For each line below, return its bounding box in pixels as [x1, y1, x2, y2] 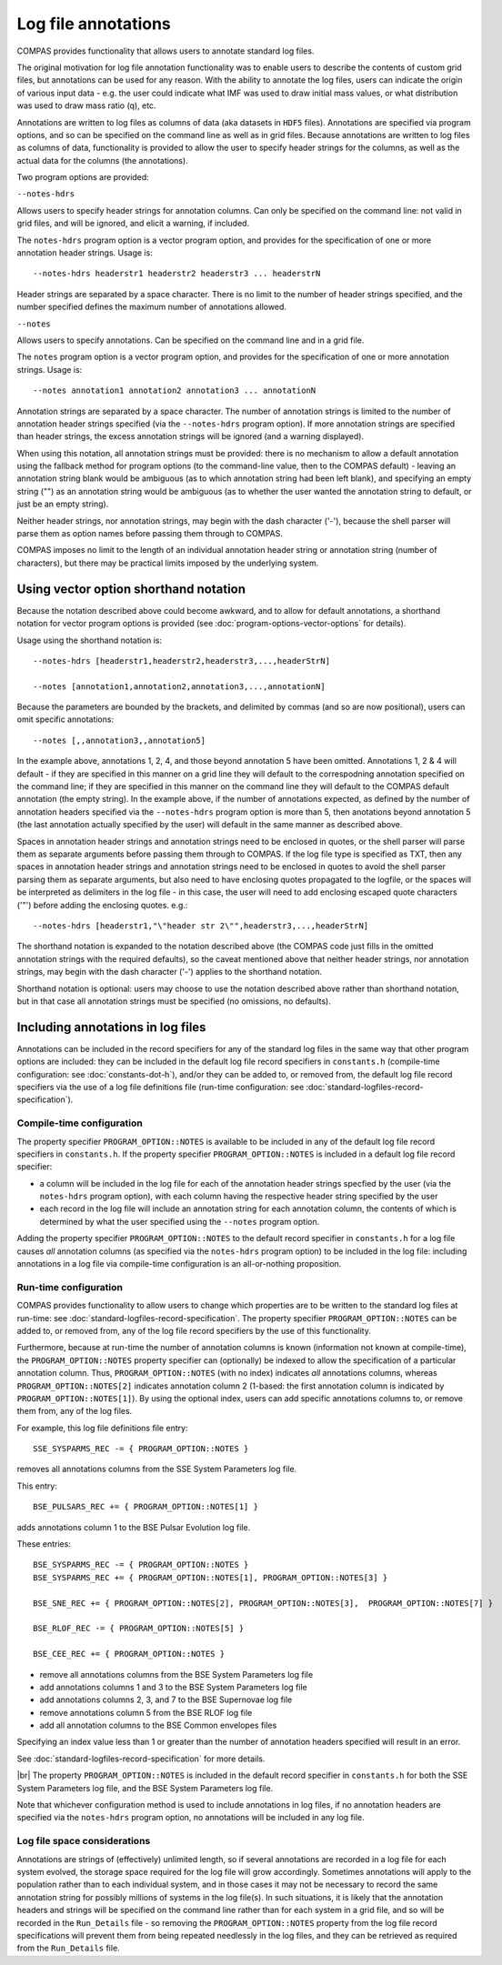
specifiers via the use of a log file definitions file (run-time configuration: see [16, 1081, 305, 1092]
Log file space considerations [16, 1835, 151, 1848]
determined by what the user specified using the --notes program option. [39, 1216, 320, 1227]
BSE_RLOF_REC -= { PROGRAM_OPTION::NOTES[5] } [33, 1623, 245, 1634]
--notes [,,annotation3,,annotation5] [33, 735, 206, 746]
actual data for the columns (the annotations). [16, 155, 188, 165]
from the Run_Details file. [16, 1942, 120, 1954]
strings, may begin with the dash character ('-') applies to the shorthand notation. [16, 967, 323, 977]
